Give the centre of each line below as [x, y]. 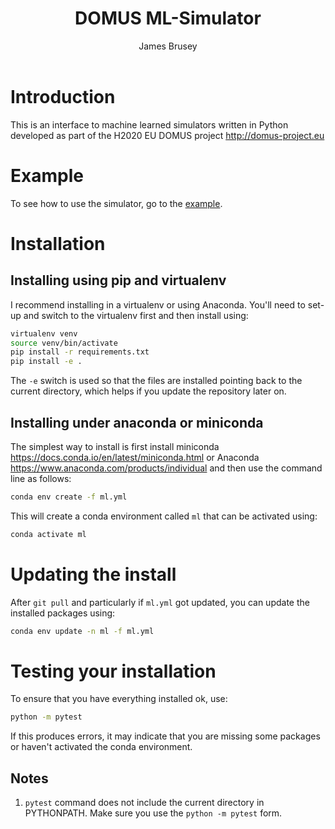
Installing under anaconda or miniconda [137, 422]
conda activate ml [48, 534]
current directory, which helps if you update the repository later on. [148, 391]
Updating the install [93, 574]
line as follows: [41, 478]
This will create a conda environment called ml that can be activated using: [164, 516]
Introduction [63, 96]
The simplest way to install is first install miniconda [115, 446]
